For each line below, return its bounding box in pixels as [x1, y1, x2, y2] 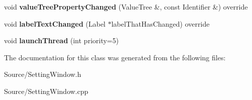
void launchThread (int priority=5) [4, 35, 119, 46]
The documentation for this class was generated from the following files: [4, 52, 226, 62]
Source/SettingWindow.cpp [4, 85, 89, 96]
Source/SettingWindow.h [4, 69, 81, 79]
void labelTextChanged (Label [4, 18, 106, 29]
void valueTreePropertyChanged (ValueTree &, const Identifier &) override [4, 2, 248, 12]
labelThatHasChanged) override [111, 18, 210, 29]
